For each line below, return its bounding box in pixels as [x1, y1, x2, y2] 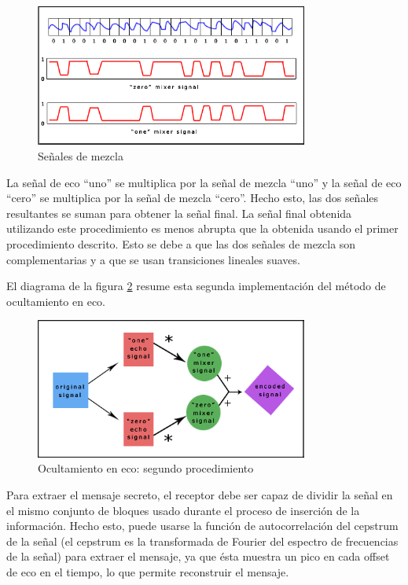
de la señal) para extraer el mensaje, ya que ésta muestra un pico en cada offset [6, 548, 390, 565]
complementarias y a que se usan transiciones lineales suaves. [6, 251, 300, 267]
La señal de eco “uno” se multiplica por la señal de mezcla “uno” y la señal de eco [6, 174, 402, 190]
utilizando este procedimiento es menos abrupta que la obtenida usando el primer [6, 220, 399, 237]
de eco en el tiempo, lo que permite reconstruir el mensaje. [6, 563, 289, 579]
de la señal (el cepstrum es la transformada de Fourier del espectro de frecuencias [6, 532, 399, 549]
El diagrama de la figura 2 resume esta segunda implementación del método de [6, 278, 386, 294]
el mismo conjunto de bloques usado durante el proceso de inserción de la [6, 502, 360, 518]
